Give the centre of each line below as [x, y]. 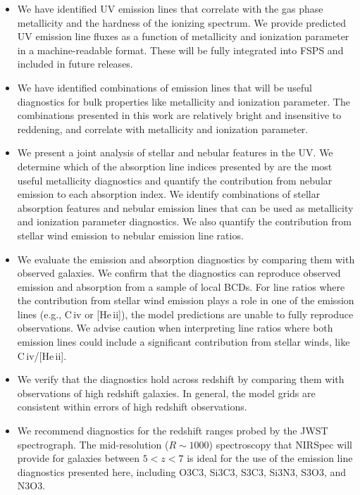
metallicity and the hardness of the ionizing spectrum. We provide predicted [182, 22]
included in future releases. [75, 64]
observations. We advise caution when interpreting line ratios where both [175, 328]
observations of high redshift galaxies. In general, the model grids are [166, 393]
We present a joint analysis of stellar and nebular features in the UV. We [175, 152]
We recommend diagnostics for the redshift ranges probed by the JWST [173, 431]
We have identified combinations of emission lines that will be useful [165, 87]
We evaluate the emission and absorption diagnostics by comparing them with [186, 259]
